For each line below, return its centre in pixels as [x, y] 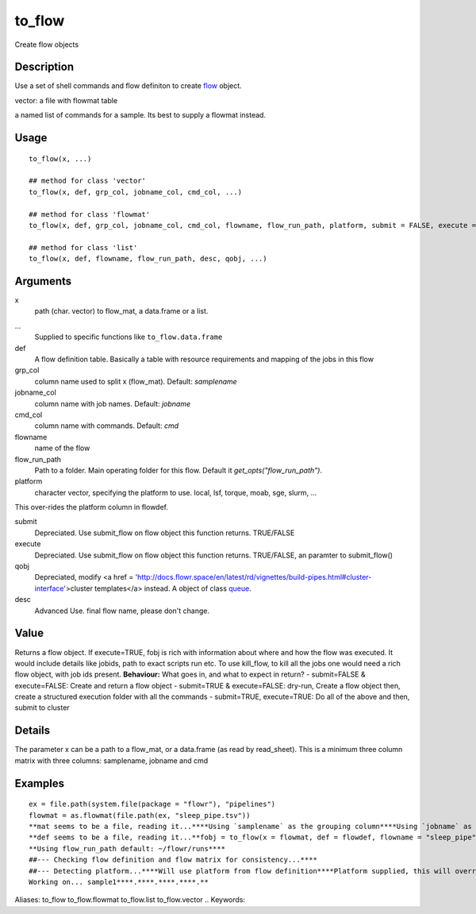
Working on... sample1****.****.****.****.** [119, 882]
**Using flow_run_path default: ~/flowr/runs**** [127, 848]
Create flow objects [47, 44]
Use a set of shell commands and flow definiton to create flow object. [128, 86]
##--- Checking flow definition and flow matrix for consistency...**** [173, 860]
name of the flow [62, 448]
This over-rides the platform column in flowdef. [92, 507]
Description [44, 67]
